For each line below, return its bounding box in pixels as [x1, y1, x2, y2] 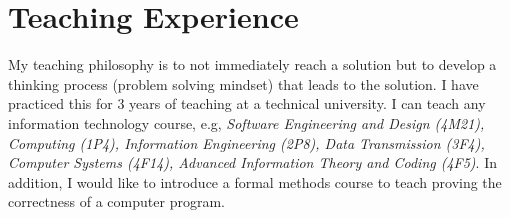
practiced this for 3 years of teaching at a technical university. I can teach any [8, 93, 486, 114]
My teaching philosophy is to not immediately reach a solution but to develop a [8, 54, 497, 75]
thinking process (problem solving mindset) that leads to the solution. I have [8, 73, 479, 94]
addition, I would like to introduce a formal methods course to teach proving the [8, 171, 502, 192]
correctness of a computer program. [8, 191, 225, 212]
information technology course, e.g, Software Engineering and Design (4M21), [8, 112, 485, 133]
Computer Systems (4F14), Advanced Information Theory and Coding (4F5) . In [8, 152, 498, 173]
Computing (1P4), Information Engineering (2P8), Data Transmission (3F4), [8, 132, 485, 153]
